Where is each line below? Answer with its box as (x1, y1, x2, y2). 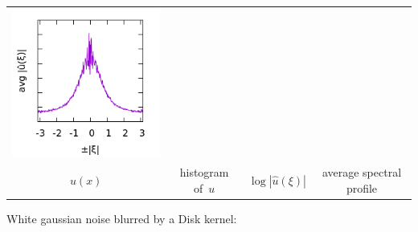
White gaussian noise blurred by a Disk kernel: (6, 210, 237, 226)
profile (346, 179, 378, 196)
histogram (179, 164, 229, 180)
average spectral (322, 164, 402, 180)
